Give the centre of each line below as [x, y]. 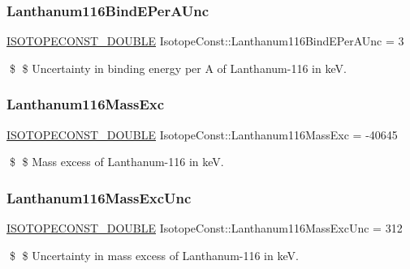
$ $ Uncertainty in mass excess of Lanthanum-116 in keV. [154, 255]
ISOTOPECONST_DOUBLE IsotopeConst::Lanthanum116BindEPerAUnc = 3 [205, 41]
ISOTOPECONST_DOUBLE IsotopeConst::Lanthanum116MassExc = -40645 [202, 134]
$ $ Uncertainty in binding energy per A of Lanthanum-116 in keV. [178, 68]
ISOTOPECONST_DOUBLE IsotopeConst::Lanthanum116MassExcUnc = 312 [205, 228]
